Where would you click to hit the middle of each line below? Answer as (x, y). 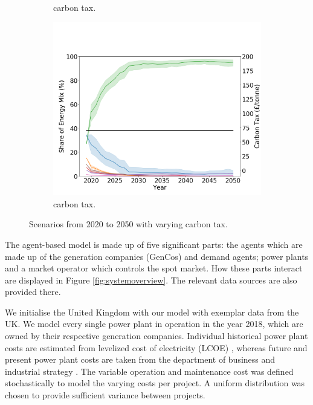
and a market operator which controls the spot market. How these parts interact (154, 268)
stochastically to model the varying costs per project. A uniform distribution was (155, 383)
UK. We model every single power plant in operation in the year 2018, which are (154, 324)
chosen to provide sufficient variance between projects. (105, 395)
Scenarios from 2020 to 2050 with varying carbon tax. (128, 224)
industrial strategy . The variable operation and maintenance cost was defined (149, 371)
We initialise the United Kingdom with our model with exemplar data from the (152, 312)
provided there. (33, 292)
